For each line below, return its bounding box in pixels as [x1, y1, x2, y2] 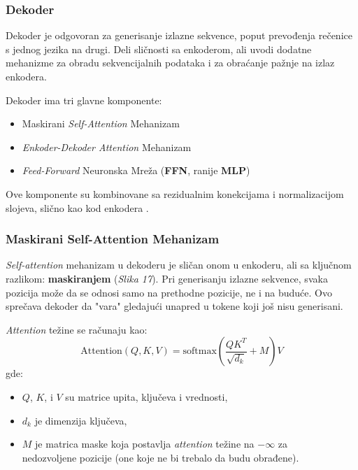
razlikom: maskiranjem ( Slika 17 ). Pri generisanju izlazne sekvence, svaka [6, 271, 328, 285]
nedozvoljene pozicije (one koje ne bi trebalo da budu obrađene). [22, 450, 299, 464]
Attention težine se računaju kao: [6, 322, 148, 336]
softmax [182, 346, 217, 357]
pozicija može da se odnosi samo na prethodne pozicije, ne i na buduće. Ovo [6, 285, 332, 299]
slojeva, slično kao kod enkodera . [6, 200, 149, 215]
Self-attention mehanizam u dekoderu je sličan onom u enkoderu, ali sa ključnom [6, 257, 352, 272]
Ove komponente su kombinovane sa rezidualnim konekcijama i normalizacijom [6, 186, 344, 201]
